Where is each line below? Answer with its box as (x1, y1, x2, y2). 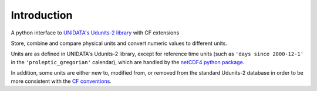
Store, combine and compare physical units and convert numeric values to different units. (11, 40, 227, 47)
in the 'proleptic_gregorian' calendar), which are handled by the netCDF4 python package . (11, 58, 245, 65)
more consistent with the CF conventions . (11, 78, 112, 85)
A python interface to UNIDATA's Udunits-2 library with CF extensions (11, 29, 180, 36)
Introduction (11, 9, 73, 22)
